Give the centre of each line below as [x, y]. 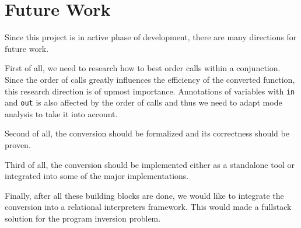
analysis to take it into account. [61, 113]
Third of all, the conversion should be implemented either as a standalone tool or [150, 164]
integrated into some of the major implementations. [97, 176]
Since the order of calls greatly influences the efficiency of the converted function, [150, 79]
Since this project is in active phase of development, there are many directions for [151, 37]
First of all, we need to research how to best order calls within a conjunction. [143, 68]
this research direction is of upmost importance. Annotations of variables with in [150, 91]
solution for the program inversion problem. [83, 218]
